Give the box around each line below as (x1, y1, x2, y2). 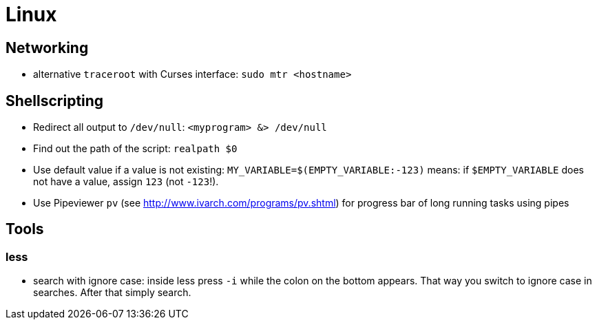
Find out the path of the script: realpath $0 (33, 143, 238, 155)
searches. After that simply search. (33, 286, 191, 299)
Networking (6, 39, 89, 56)
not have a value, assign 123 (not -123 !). (33, 176, 219, 188)
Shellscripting (6, 92, 104, 109)
